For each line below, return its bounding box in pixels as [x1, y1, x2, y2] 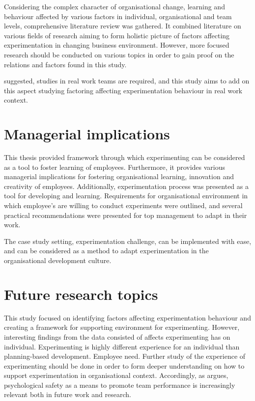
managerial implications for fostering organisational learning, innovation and [4, 171, 234, 182]
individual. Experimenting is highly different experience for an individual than [4, 341, 240, 351]
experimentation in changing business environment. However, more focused [4, 40, 229, 50]
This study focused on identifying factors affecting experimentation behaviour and [4, 312, 251, 322]
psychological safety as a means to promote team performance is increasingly [4, 379, 235, 390]
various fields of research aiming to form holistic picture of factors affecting [4, 30, 230, 40]
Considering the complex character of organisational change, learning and [4, 1, 225, 11]
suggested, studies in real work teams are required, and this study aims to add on [4, 76, 250, 86]
